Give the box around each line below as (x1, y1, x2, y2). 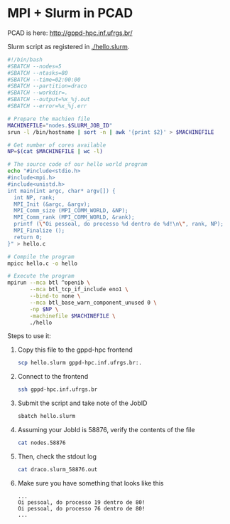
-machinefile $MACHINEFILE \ (29, 312, 116, 320)
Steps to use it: (7, 332, 52, 340)
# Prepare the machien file (7, 115, 91, 122)
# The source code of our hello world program (7, 161, 148, 168)
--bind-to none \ (29, 293, 81, 300)
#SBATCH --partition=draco (7, 83, 87, 90)
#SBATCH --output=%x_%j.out (7, 96, 91, 103)
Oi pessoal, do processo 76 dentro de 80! (17, 505, 146, 512)
